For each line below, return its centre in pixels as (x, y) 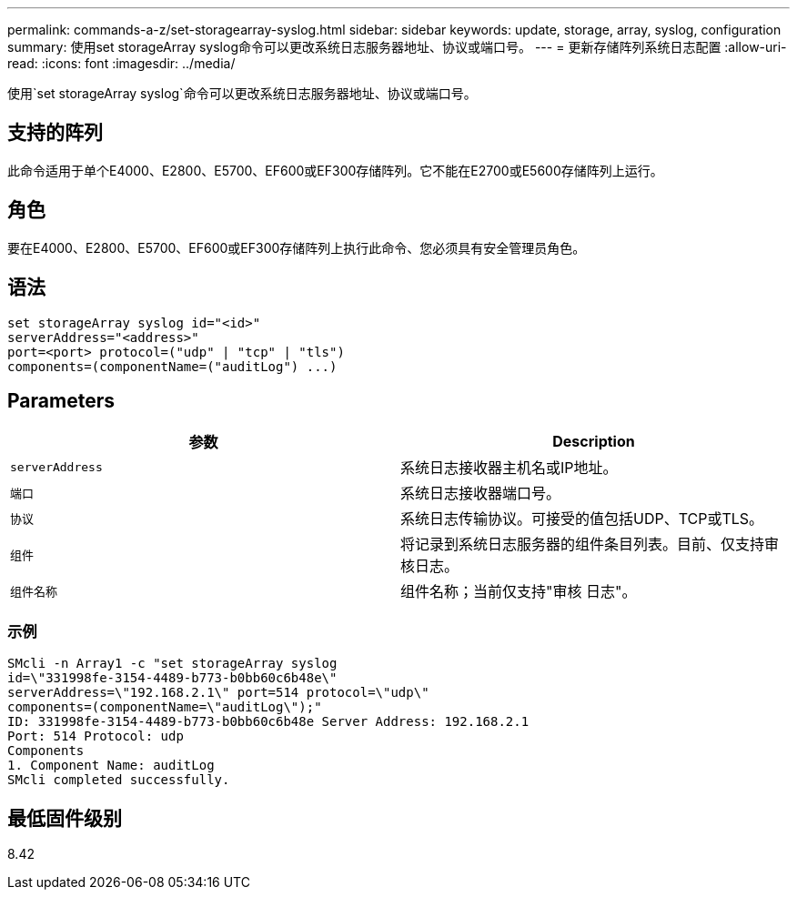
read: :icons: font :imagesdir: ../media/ (121, 63)
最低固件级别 (65, 818)
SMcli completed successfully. (119, 780)
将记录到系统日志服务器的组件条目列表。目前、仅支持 (583, 544)
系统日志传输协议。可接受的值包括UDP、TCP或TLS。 (582, 519)
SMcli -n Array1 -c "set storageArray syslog (172, 664)
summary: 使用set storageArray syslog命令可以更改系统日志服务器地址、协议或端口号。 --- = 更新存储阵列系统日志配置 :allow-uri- (397, 47)
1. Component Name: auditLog (111, 766)
